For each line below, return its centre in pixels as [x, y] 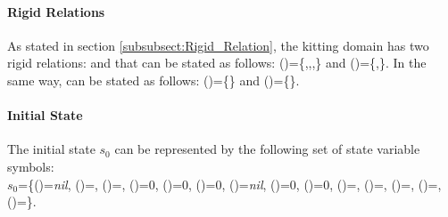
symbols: [31, 166]
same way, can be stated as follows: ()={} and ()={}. [153, 80]
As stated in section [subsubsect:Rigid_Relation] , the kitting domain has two [218, 45]
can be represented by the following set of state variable [267, 149]
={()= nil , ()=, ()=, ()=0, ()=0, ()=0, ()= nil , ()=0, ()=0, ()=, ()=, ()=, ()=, [230, 184]
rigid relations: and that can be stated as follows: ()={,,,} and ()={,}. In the [217, 63]
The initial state [51, 149]
